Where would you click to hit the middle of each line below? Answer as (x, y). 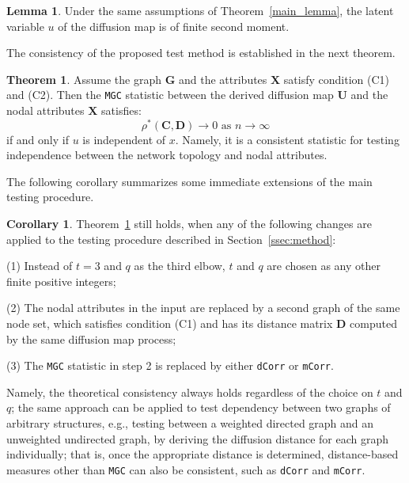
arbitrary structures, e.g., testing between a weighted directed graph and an (190, 423)
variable (25, 26)
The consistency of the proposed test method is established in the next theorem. (201, 53)
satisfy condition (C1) (337, 79)
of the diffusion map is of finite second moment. (174, 26)
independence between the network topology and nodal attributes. (167, 155)
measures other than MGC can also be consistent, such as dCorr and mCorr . (186, 469)
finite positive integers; (61, 281)
